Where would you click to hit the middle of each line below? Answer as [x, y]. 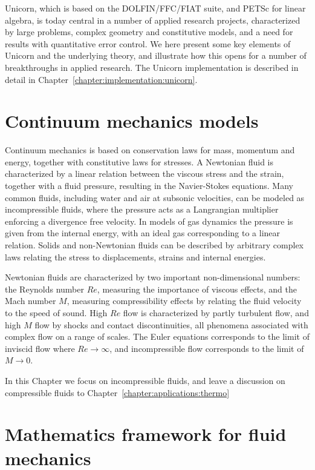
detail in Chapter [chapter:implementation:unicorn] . [101, 79]
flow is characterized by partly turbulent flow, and [216, 313]
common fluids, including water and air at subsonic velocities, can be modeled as [155, 197]
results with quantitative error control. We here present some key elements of [148, 43]
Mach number [31, 301]
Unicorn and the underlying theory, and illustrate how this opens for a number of [156, 55]
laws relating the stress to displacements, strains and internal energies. [135, 257]
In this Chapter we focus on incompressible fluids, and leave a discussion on [145, 380]
